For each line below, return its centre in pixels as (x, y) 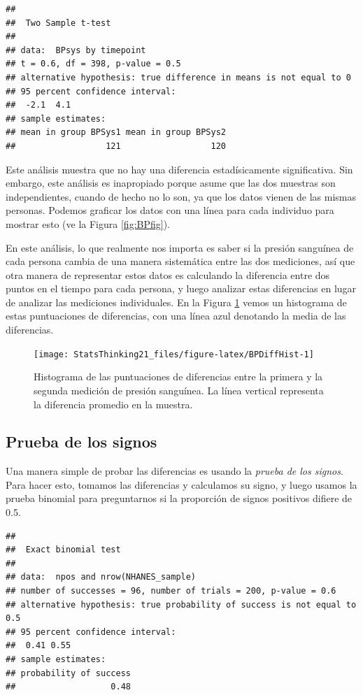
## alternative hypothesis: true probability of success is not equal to (181, 604)
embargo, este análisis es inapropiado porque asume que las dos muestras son (171, 183)
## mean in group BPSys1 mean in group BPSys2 (116, 132)
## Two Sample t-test (58, 23)
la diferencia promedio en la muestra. (113, 404)
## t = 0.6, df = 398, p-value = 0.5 (93, 64)
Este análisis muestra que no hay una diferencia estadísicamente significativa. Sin (179, 169)
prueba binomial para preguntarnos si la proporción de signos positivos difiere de (179, 498)
